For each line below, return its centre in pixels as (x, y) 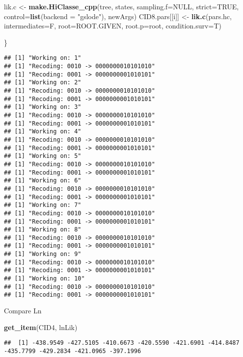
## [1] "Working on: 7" (43, 205)
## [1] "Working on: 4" (43, 132)
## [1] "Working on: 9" (43, 254)
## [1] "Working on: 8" (43, 230)
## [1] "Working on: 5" (43, 156)
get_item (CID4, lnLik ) (41, 327)
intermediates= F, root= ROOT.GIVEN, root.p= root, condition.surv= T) (113, 26)
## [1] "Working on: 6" (43, 181)
